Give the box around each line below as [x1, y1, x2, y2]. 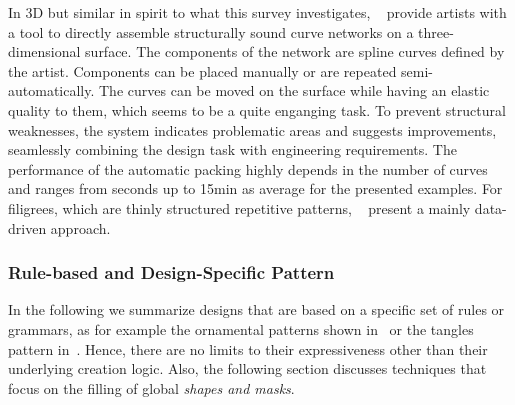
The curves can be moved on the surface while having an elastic [99, 80, 490, 101]
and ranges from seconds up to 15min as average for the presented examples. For [8, 178, 503, 199]
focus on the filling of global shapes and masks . [8, 377, 295, 398]
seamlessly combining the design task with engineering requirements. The [8, 139, 457, 160]
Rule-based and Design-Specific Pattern [8, 260, 335, 285]
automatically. [8, 80, 95, 101]
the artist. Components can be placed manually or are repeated [8, 60, 397, 81]
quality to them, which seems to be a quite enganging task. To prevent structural [8, 99, 506, 120]
